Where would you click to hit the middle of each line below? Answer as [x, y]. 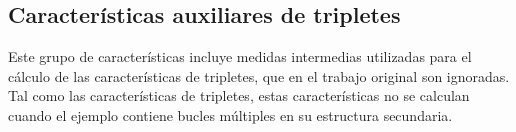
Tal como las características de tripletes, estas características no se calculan [239, 95]
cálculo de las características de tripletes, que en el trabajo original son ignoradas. [259, 75]
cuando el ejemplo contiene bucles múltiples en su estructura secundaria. [230, 114]
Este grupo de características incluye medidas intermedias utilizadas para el [240, 56]
